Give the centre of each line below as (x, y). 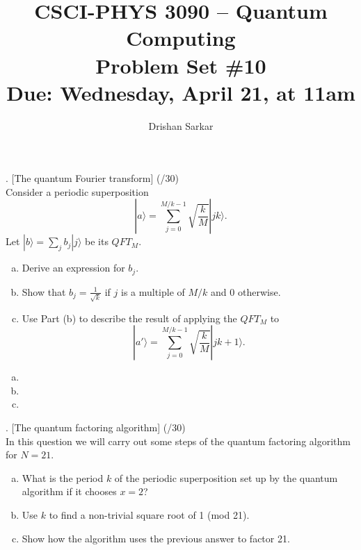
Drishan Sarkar (181, 125)
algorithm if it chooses (69, 491)
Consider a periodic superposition (77, 191)
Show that (44, 291)
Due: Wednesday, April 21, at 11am (181, 92)
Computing (181, 38)
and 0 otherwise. (246, 291)
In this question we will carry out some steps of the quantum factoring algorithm (178, 441)
